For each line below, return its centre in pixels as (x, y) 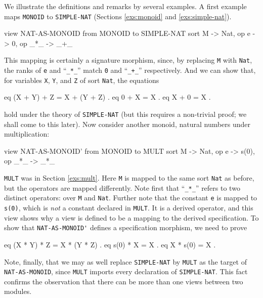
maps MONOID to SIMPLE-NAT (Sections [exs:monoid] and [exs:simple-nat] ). (118, 16)
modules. (18, 291)
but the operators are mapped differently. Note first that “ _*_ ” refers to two (122, 187)
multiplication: (27, 134)
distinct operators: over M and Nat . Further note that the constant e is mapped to (131, 198)
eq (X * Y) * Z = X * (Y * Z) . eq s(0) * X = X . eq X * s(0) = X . (110, 244)
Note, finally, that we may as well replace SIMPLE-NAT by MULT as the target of (125, 261)
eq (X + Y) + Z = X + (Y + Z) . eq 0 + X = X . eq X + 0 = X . (107, 97)
